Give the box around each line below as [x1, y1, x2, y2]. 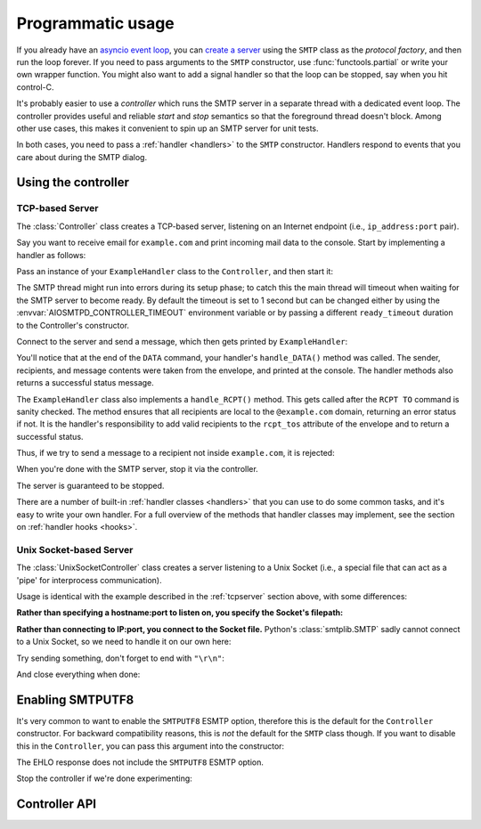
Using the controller [16, 175, 129, 191]
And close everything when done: [16, 669, 141, 679]
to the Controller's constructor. [16, 320, 129, 330]
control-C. [16, 81, 54, 93]
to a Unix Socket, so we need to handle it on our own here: [16, 637, 232, 647]
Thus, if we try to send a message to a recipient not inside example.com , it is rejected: [16, 448, 335, 459]
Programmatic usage [16, 13, 175, 33]
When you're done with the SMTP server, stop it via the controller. [16, 464, 258, 475]
